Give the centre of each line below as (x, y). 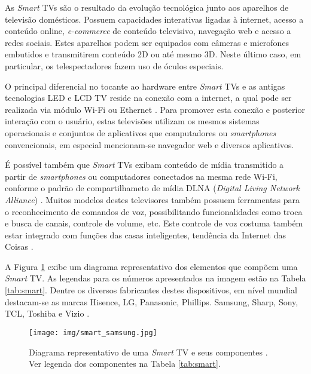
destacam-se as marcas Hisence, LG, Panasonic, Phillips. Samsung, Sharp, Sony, (152, 301)
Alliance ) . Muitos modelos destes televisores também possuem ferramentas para (152, 199)
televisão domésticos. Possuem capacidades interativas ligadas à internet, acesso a (154, 19)
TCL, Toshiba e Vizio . (47, 313)
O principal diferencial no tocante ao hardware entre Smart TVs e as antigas (145, 86)
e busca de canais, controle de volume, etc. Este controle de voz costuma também (154, 223)
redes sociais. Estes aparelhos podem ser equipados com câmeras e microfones (147, 42)
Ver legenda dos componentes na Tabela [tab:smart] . (125, 364)
